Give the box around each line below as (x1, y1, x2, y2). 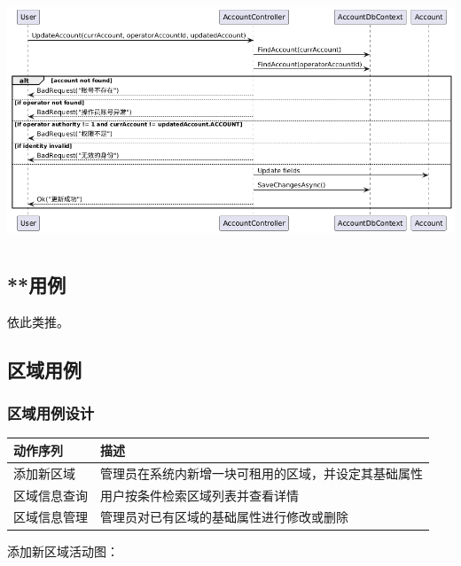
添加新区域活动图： (7, 541, 119, 560)
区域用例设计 (7, 402, 95, 424)
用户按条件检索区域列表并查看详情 (100, 485, 299, 504)
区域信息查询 (13, 485, 88, 504)
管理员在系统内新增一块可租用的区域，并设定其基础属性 (100, 463, 423, 482)
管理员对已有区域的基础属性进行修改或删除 (100, 508, 348, 526)
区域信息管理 (13, 508, 88, 526)
